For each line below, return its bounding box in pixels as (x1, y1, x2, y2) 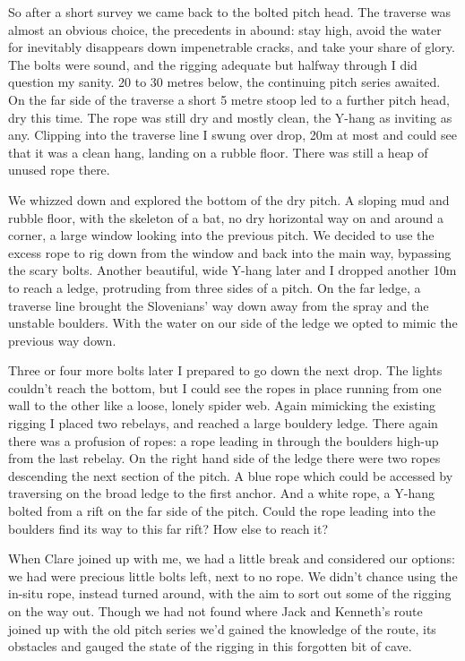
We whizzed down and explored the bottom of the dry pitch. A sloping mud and (8, 190, 450, 209)
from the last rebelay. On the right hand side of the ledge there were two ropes (8, 449, 441, 468)
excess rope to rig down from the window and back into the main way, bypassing (8, 243, 452, 262)
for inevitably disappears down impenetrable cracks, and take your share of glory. (8, 38, 455, 56)
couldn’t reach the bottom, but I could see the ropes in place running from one (8, 378, 442, 397)
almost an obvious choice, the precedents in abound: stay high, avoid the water (8, 20, 442, 39)
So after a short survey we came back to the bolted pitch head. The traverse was (8, 3, 451, 21)
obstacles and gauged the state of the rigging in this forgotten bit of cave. (8, 637, 412, 656)
